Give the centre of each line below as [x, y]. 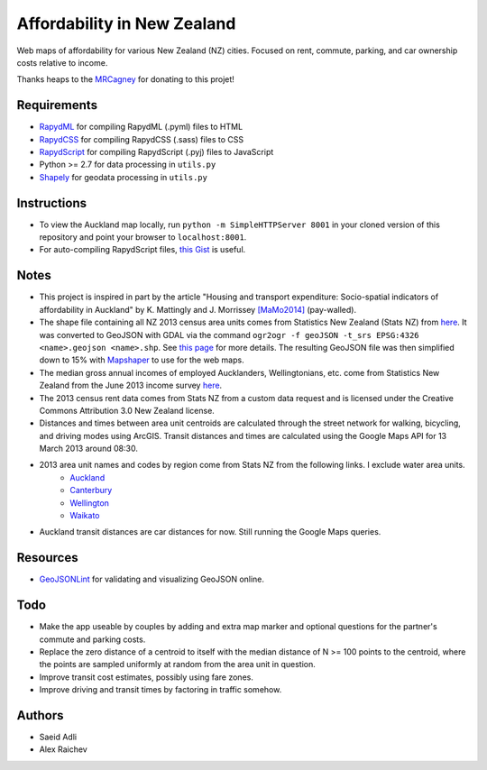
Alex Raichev [63, 749]
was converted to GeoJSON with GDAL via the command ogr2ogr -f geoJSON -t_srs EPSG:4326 [229, 335]
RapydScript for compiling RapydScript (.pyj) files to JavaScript [156, 152]
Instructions [52, 203]
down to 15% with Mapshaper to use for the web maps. [142, 360]
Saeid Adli [58, 737]
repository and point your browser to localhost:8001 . [143, 237]
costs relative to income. [62, 62]
